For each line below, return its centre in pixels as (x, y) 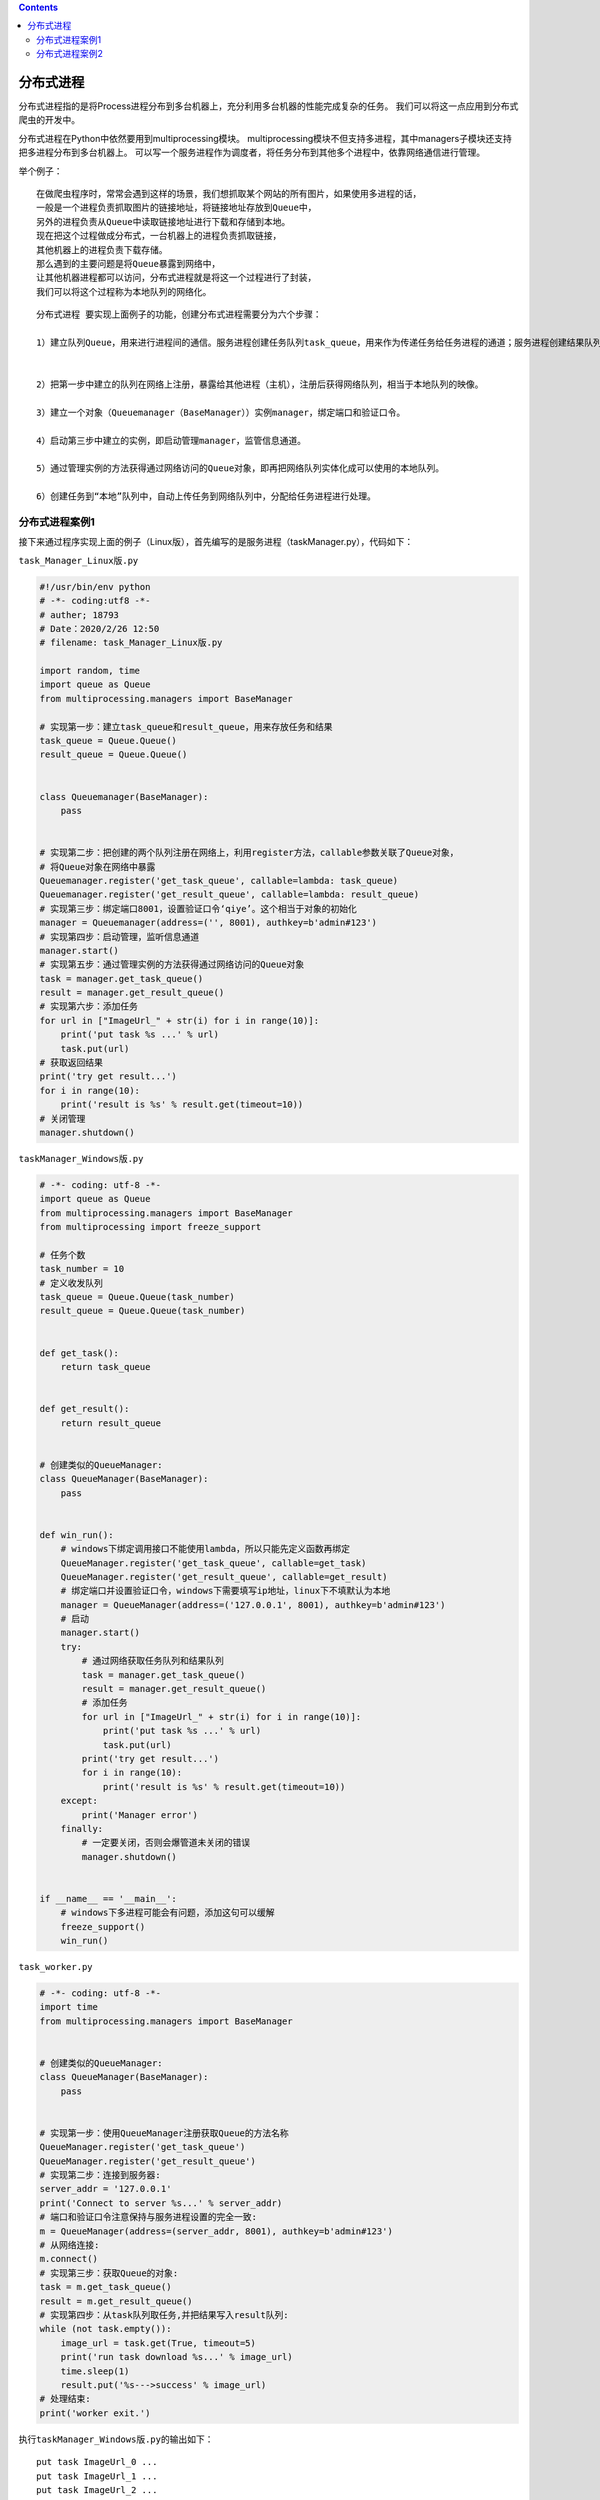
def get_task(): (79, 1353)
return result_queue (111, 1423)
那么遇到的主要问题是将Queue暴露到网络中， (128, 263)
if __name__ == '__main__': (108, 1898)
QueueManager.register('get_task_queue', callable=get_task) (213, 1563)
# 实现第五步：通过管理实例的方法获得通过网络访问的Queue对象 (172, 964)
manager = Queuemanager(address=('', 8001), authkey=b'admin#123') (208, 923)
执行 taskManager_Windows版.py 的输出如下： (116, 2439)
